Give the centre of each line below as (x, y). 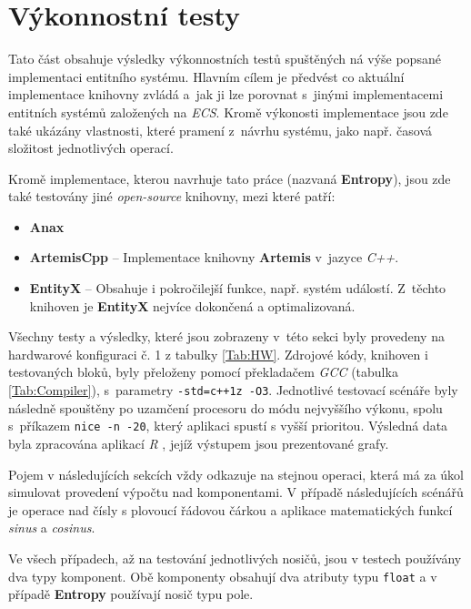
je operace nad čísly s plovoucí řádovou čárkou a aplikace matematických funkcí (230, 509)
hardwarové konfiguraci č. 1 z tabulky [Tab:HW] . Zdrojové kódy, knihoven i (218, 354)
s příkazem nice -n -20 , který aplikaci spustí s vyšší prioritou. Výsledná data (228, 426)
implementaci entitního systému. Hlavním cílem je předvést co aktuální (206, 76)
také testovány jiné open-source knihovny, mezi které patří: (172, 196)
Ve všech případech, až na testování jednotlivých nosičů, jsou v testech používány (235, 558)
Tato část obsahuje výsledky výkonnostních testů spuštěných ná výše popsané (225, 59)
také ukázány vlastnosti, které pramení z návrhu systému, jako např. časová (220, 130)
